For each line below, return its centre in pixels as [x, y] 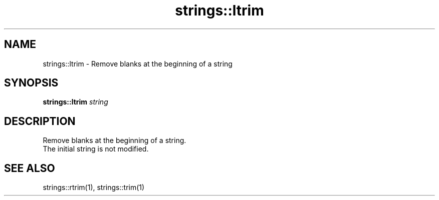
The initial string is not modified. [96, 149]
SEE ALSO [30, 168]
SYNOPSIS [31, 83]
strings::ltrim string [75, 102]
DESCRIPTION [40, 121]
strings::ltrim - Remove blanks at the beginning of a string [138, 63]
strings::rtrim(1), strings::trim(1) [94, 187]
